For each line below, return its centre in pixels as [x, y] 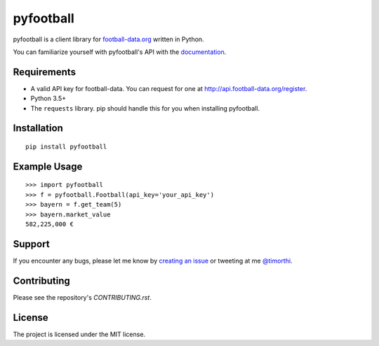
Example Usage [48, 166]
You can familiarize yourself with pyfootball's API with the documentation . [120, 52]
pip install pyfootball [66, 147]
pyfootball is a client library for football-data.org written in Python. [108, 39]
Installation [38, 129]
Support [31, 244]
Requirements [45, 72]
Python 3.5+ [48, 99]
